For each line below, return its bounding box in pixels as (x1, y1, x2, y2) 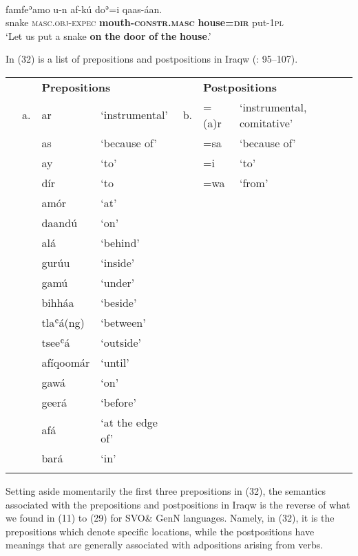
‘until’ (101, 354, 129, 370)
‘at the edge (101, 414, 158, 430)
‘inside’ (101, 254, 135, 270)
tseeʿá (41, 334, 70, 350)
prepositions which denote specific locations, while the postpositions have (6, 524, 315, 538)
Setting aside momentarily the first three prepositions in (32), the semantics (6, 483, 326, 498)
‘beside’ (101, 294, 137, 310)
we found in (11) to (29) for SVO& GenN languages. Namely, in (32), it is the (6, 511, 335, 525)
